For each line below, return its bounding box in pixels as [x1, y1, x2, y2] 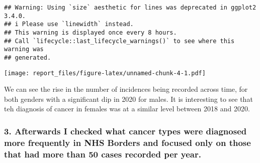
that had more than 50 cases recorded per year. [4, 147, 201, 160]
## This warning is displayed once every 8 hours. [4, 29, 177, 36]
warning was [4, 46, 44, 53]
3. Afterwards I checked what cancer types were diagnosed [4, 124, 247, 137]
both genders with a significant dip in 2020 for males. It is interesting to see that [4, 93, 253, 104]
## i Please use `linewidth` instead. [4, 21, 134, 28]
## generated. [4, 54, 51, 61]
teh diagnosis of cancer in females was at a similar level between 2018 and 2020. [4, 103, 250, 114]
